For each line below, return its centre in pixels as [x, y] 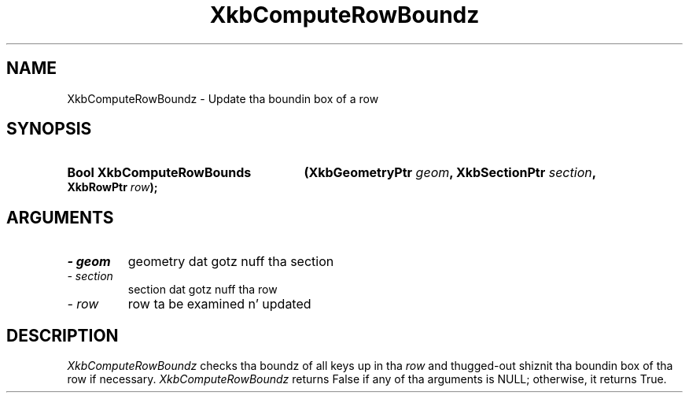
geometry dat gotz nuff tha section [231, 262]
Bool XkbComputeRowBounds [159, 173]
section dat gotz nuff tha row [203, 290]
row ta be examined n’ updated [219, 304]
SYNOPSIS [49, 129]
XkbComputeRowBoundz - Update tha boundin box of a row [223, 98]
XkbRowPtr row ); [112, 187]
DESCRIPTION [63, 335]
